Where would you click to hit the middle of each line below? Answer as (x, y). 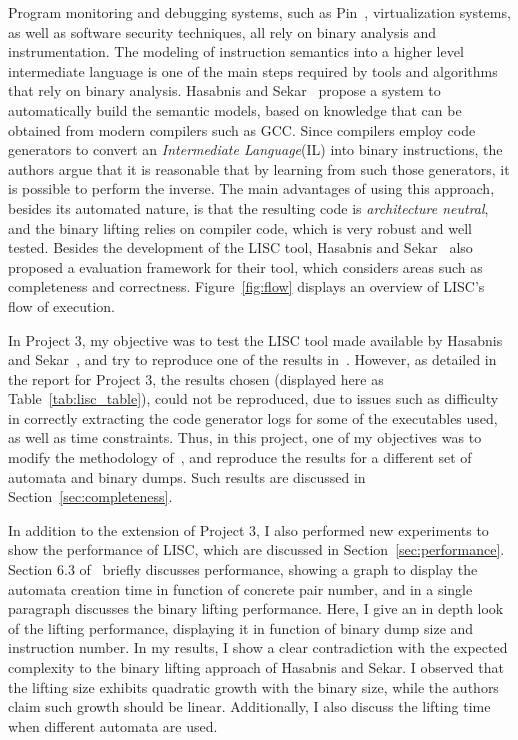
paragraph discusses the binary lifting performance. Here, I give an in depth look (256, 608)
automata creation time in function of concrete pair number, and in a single (240, 588)
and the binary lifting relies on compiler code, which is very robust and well (240, 227)
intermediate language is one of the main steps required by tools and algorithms (253, 70)
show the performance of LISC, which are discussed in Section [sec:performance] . (256, 549)
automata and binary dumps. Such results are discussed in (187, 476)
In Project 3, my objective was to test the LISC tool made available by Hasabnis (255, 339)
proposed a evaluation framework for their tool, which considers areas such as (245, 266)
